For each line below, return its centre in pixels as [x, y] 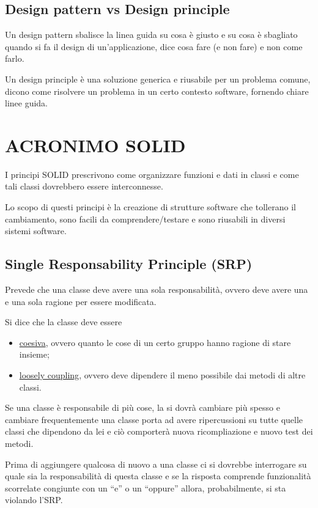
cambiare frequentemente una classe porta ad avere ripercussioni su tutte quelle [154, 419]
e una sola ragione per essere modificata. [81, 301]
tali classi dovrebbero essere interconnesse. [84, 186]
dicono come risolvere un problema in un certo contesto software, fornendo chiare [157, 91]
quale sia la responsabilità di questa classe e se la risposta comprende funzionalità [158, 476]
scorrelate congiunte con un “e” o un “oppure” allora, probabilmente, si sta [146, 488]
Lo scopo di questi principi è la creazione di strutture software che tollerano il [150, 207]
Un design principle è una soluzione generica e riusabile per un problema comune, [158, 79]
